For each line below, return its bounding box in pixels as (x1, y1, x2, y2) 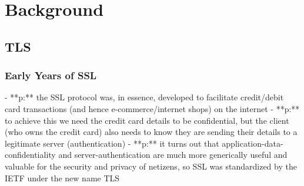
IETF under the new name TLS (5, 171, 120, 184)
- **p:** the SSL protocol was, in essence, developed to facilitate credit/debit (5, 91, 284, 103)
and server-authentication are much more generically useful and (58, 148, 288, 161)
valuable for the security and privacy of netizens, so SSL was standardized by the (5, 160, 297, 172)
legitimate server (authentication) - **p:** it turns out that (5, 137, 219, 149)
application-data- (222, 137, 283, 149)
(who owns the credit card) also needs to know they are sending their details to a (5, 126, 298, 138)
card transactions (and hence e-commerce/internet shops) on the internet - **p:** (5, 102, 300, 114)
